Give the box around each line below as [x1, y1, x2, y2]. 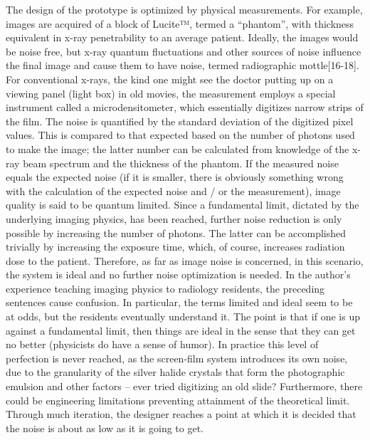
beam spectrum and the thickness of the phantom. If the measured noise [23, 155, 339, 170]
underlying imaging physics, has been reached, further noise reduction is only [6, 211, 342, 226]
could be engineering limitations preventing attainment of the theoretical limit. [6, 392, 350, 407]
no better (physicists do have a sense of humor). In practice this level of [6, 337, 319, 352]
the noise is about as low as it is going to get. [6, 420, 204, 435]
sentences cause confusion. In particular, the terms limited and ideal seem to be [6, 295, 353, 310]
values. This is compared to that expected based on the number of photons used [6, 127, 355, 142]
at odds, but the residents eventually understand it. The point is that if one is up [6, 309, 360, 324]
